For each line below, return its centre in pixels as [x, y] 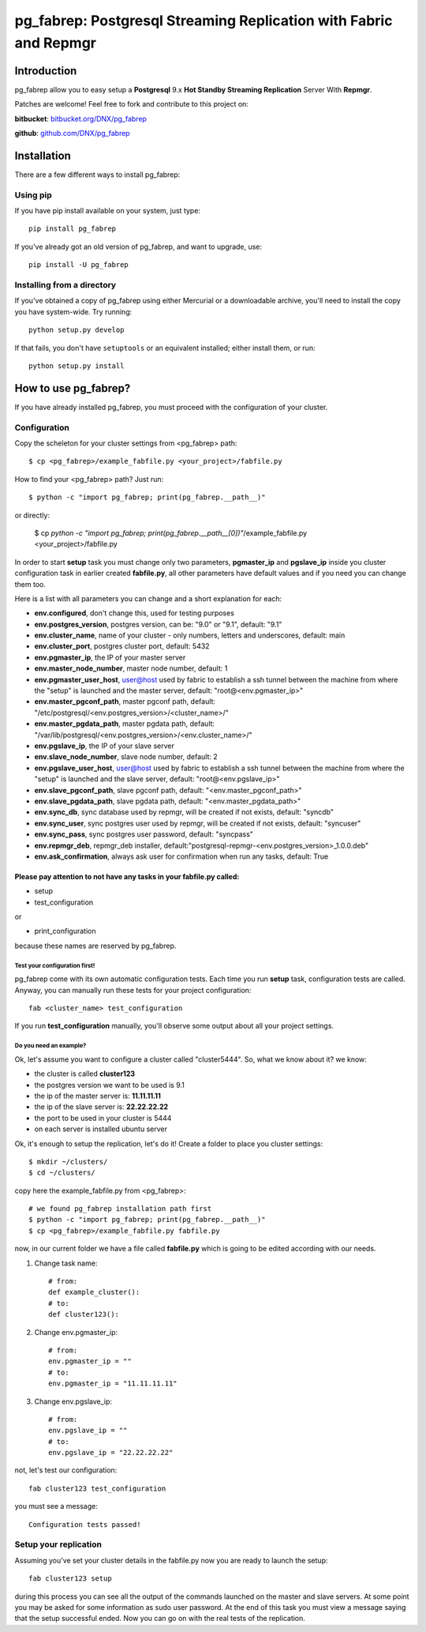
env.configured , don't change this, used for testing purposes [134, 613]
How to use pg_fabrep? [73, 388]
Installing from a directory [65, 285]
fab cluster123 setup [70, 1579]
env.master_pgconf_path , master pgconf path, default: [125, 701]
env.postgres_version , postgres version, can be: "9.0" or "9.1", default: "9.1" [158, 624]
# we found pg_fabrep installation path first [120, 1209]
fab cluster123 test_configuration [97, 1488]
